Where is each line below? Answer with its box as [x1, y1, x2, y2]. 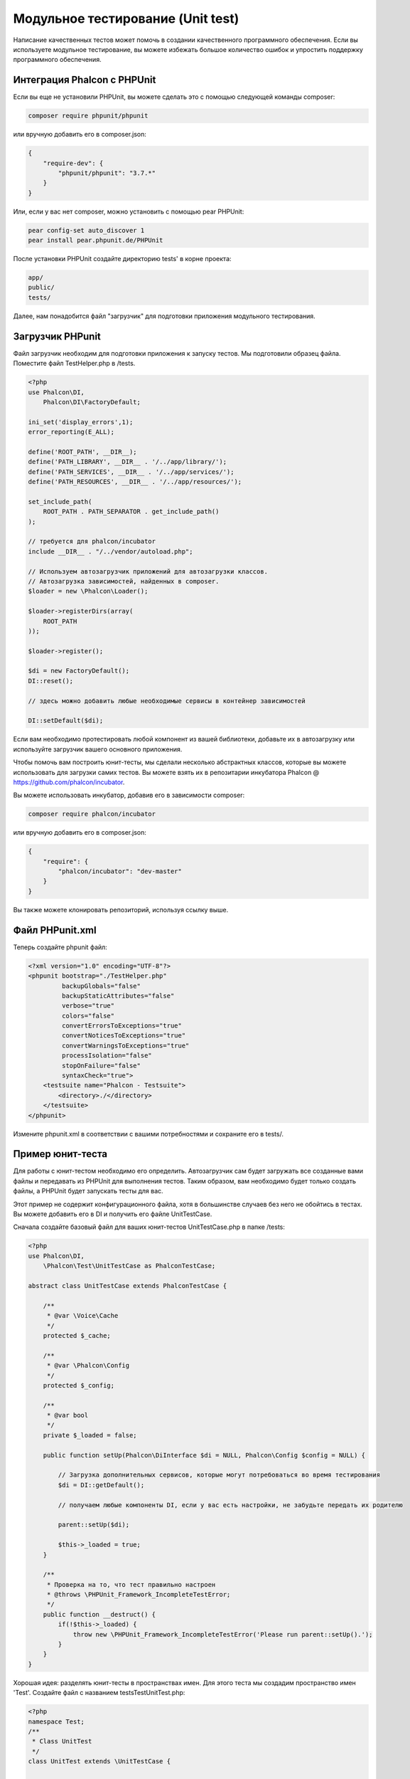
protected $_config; [43, 1381, 115, 1389]
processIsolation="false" [61, 1052, 152, 1060]
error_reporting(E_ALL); [28, 428, 115, 436]
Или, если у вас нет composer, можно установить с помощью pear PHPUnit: [13, 207, 244, 216]
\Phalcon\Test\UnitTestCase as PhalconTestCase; [43, 1262, 216, 1270]
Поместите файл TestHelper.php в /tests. [13, 359, 136, 368]
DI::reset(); [28, 677, 74, 685]
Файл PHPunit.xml [13, 924, 97, 936]
